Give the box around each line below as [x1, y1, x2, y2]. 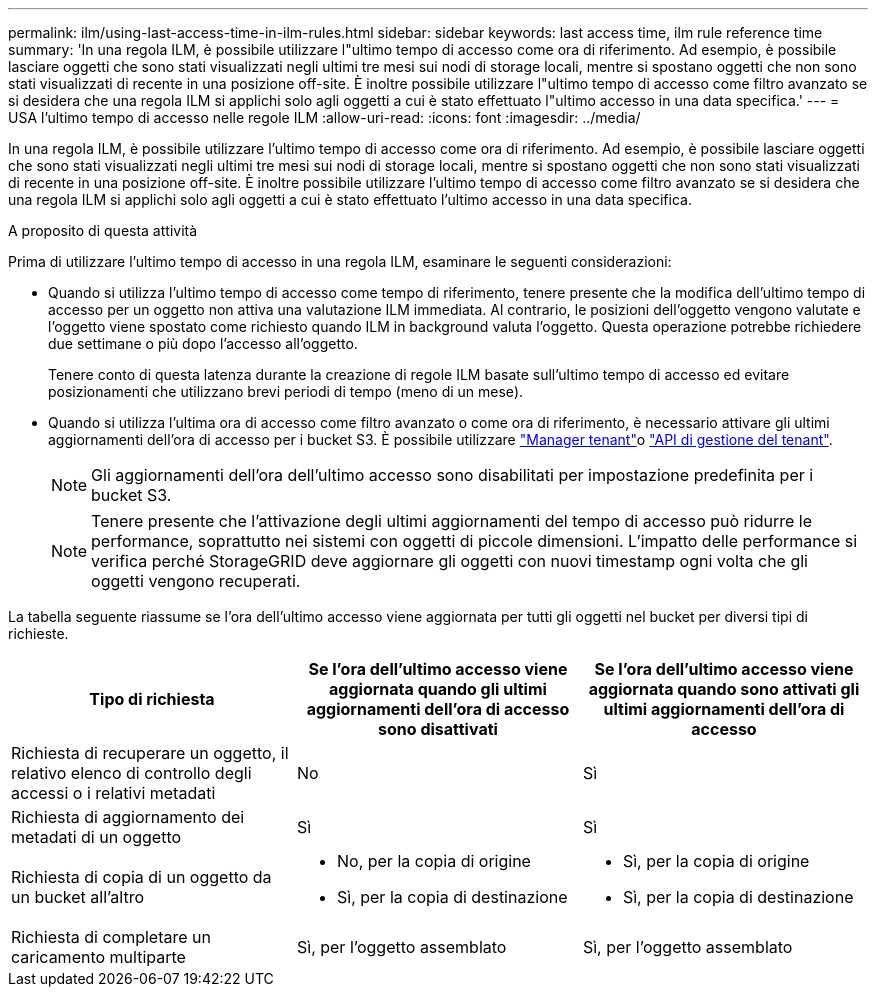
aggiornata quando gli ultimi [329, 679, 547, 699]
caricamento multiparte [11, 947, 186, 967]
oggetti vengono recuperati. [91, 571, 301, 591]
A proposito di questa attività [8, 222, 198, 239]
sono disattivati [378, 719, 498, 739]
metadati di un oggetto [11, 827, 182, 847]
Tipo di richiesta [89, 689, 215, 709]
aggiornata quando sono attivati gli [588, 679, 860, 699]
